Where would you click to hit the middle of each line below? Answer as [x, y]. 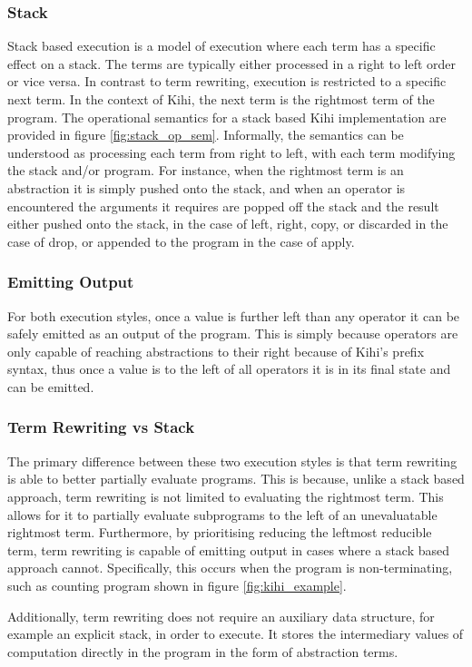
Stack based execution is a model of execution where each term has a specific [221, 46]
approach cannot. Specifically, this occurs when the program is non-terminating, [230, 568]
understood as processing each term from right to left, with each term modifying [231, 152]
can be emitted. [51, 386]
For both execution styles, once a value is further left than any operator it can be [234, 315]
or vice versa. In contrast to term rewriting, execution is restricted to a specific [227, 81]
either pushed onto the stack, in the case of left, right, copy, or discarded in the [228, 224]
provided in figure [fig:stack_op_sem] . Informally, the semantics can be [206, 135]
